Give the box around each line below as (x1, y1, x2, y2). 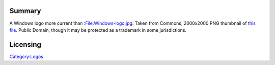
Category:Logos (9, 53, 43, 59)
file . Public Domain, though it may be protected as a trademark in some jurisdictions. (9, 27, 187, 33)
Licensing (9, 40, 42, 49)
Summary (9, 7, 41, 15)
